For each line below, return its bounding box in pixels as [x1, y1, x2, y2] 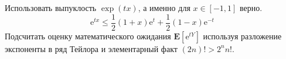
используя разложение [203, 30, 282, 42]
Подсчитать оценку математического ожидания [5, 30, 171, 42]
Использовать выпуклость [5, 2, 97, 13]
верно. [240, 2, 263, 13]
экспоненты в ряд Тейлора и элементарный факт [5, 42, 178, 54]
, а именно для [138, 2, 190, 13]
